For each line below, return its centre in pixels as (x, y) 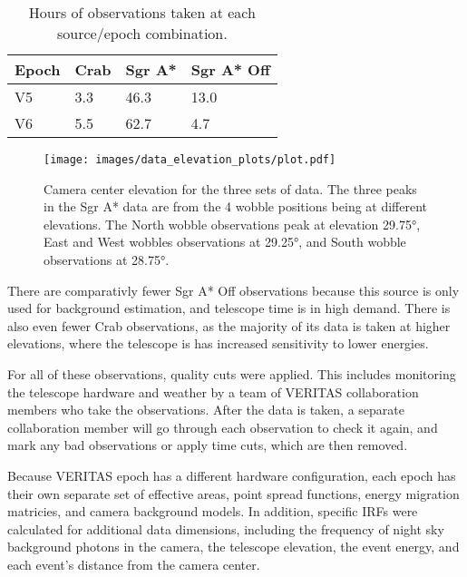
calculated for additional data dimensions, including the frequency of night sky (226, 528)
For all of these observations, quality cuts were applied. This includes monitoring (232, 374)
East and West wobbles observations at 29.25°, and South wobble (225, 242)
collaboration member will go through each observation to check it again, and (223, 427)
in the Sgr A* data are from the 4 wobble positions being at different (236, 206)
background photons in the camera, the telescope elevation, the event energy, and (233, 547)
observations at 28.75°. (107, 260)
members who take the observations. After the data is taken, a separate (206, 410)
